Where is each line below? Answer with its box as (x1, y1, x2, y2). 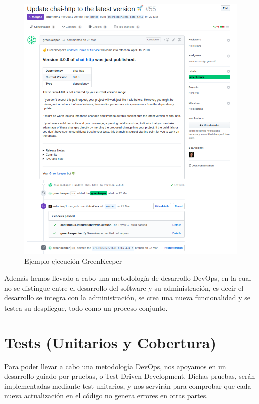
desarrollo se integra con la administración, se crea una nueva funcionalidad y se (4, 292, 250, 303)
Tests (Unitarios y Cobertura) (4, 332, 216, 352)
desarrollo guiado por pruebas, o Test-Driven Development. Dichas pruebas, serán (4, 371, 255, 381)
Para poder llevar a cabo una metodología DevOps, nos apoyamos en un (4, 361, 226, 371)
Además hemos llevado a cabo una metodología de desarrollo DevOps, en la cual (4, 273, 251, 283)
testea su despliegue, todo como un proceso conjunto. (4, 302, 168, 313)
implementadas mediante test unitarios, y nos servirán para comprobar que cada (4, 380, 251, 391)
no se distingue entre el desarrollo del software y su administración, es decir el (4, 282, 244, 293)
